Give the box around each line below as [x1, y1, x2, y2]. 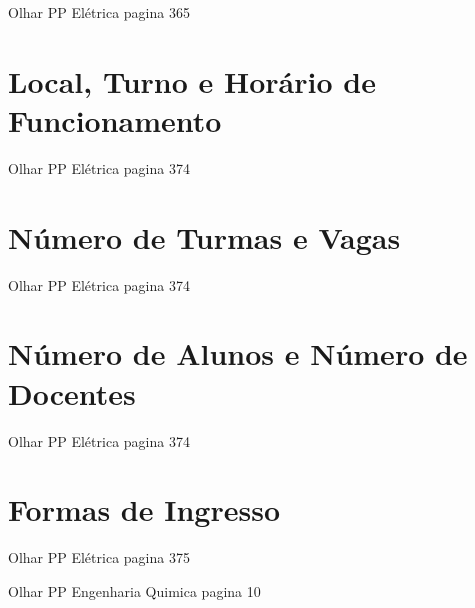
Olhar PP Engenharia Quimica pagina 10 [8, 580, 261, 601]
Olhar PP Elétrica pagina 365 [8, 2, 190, 22]
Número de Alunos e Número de [8, 333, 468, 374]
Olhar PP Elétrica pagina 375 [8, 547, 190, 568]
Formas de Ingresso [8, 489, 280, 530]
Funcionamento [8, 99, 222, 140]
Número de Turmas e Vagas [8, 216, 401, 257]
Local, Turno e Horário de [8, 60, 376, 101]
